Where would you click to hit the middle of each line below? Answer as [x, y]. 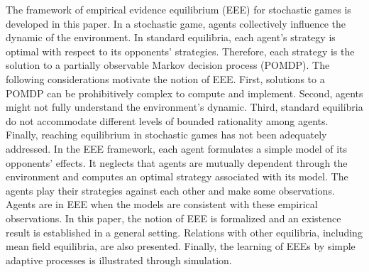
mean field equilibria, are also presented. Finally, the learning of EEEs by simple [181, 246]
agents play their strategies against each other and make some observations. [170, 190]
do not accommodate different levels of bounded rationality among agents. [167, 120]
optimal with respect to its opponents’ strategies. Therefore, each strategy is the [180, 51]
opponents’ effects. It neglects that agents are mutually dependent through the [177, 162]
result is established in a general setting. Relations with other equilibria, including [184, 232]
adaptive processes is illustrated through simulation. [119, 260]
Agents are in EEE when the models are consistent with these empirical [162, 204]
